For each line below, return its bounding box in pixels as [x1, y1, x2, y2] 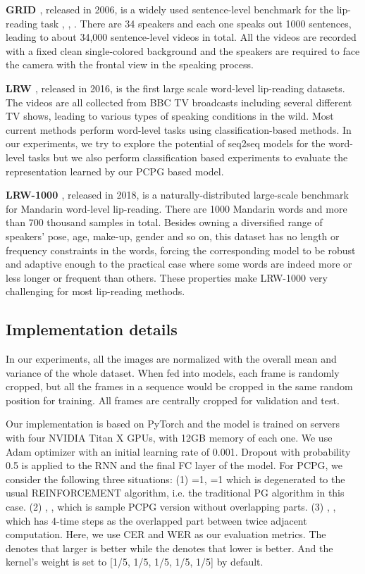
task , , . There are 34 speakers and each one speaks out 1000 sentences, [40, 15, 352, 30]
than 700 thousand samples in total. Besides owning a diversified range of [6, 215, 323, 230]
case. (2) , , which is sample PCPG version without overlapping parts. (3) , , [6, 499, 336, 514]
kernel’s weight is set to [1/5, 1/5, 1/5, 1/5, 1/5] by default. [6, 554, 264, 569]
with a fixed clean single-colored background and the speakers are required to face [6, 43, 360, 58]
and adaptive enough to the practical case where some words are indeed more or [6, 256, 352, 271]
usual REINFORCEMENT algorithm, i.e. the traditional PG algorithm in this [6, 485, 345, 500]
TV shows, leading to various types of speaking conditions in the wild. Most [6, 108, 334, 123]
